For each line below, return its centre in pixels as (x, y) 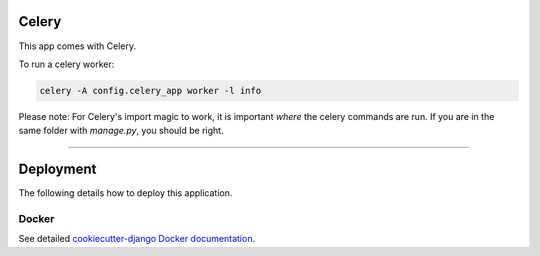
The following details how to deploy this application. (125, 193)
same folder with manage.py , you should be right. (121, 131)
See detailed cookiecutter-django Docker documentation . (136, 239)
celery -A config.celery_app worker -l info (150, 90)
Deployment (57, 169)
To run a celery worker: (66, 64)
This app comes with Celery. (77, 46)
